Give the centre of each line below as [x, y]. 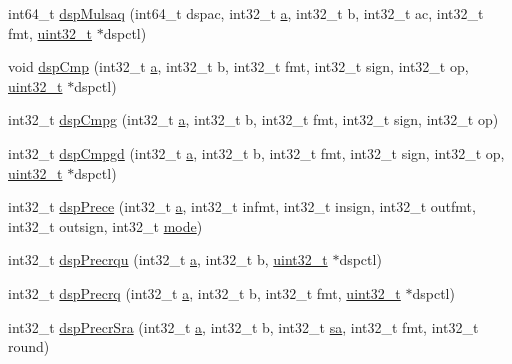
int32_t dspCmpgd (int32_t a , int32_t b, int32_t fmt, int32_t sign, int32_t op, [256, 152]
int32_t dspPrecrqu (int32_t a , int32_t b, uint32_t [168, 259]
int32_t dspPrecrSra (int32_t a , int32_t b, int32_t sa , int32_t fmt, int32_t [243, 326]
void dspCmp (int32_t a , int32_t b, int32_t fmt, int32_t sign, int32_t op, [238, 66]
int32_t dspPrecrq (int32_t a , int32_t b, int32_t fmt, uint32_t [204, 292]
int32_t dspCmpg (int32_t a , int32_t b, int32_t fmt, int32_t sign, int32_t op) [253, 119]
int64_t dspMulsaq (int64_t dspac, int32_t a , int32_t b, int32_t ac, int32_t [246, 13]
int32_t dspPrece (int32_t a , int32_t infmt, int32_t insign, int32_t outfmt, [242, 206]
